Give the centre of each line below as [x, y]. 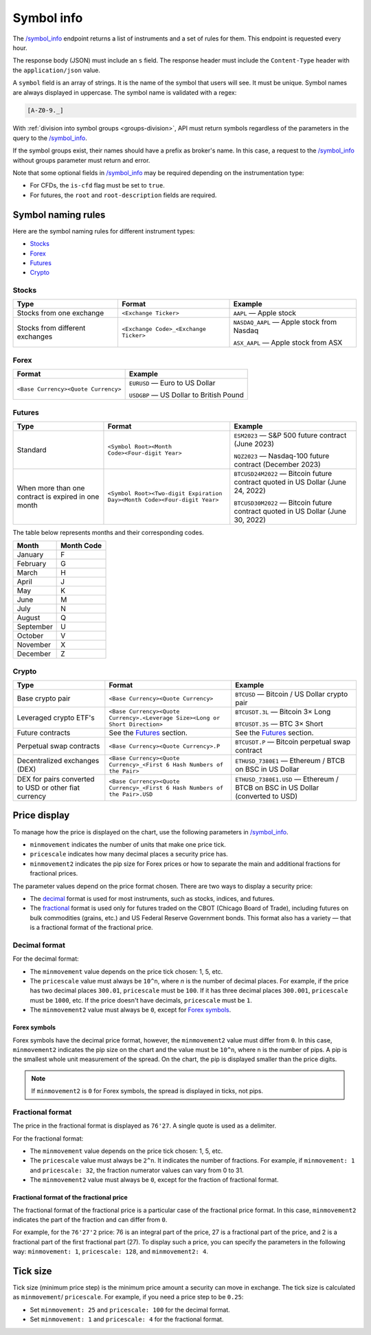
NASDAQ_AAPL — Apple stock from [285, 322]
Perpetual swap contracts [58, 746]
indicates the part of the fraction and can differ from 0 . [90, 1220]
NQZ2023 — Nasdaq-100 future [282, 455]
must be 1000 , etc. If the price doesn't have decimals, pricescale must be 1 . [141, 1000]
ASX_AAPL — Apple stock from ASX [288, 343]
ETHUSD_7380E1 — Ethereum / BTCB [290, 760]
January [30, 555]
